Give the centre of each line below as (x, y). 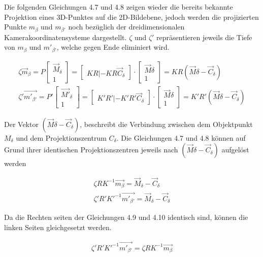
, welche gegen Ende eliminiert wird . (113, 47)
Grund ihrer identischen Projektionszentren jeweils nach (91, 150)
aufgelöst (235, 150)
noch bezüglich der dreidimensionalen (126, 27)
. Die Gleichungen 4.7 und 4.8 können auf (181, 137)
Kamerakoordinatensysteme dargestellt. (65, 37)
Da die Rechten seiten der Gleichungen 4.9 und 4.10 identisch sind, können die (126, 217)
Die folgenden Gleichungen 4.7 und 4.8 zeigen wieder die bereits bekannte (119, 7)
